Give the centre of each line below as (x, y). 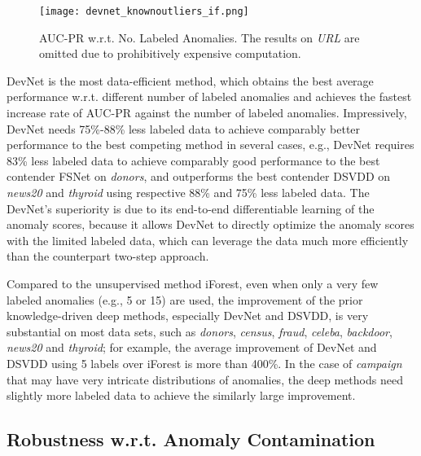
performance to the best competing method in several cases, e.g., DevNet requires (210, 145)
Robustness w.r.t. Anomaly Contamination (191, 439)
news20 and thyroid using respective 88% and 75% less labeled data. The (188, 192)
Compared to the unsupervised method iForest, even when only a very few (193, 283)
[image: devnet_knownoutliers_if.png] (144, 11)
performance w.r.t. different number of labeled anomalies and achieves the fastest (209, 96)
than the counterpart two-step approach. (108, 256)
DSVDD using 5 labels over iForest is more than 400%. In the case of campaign (204, 363)
